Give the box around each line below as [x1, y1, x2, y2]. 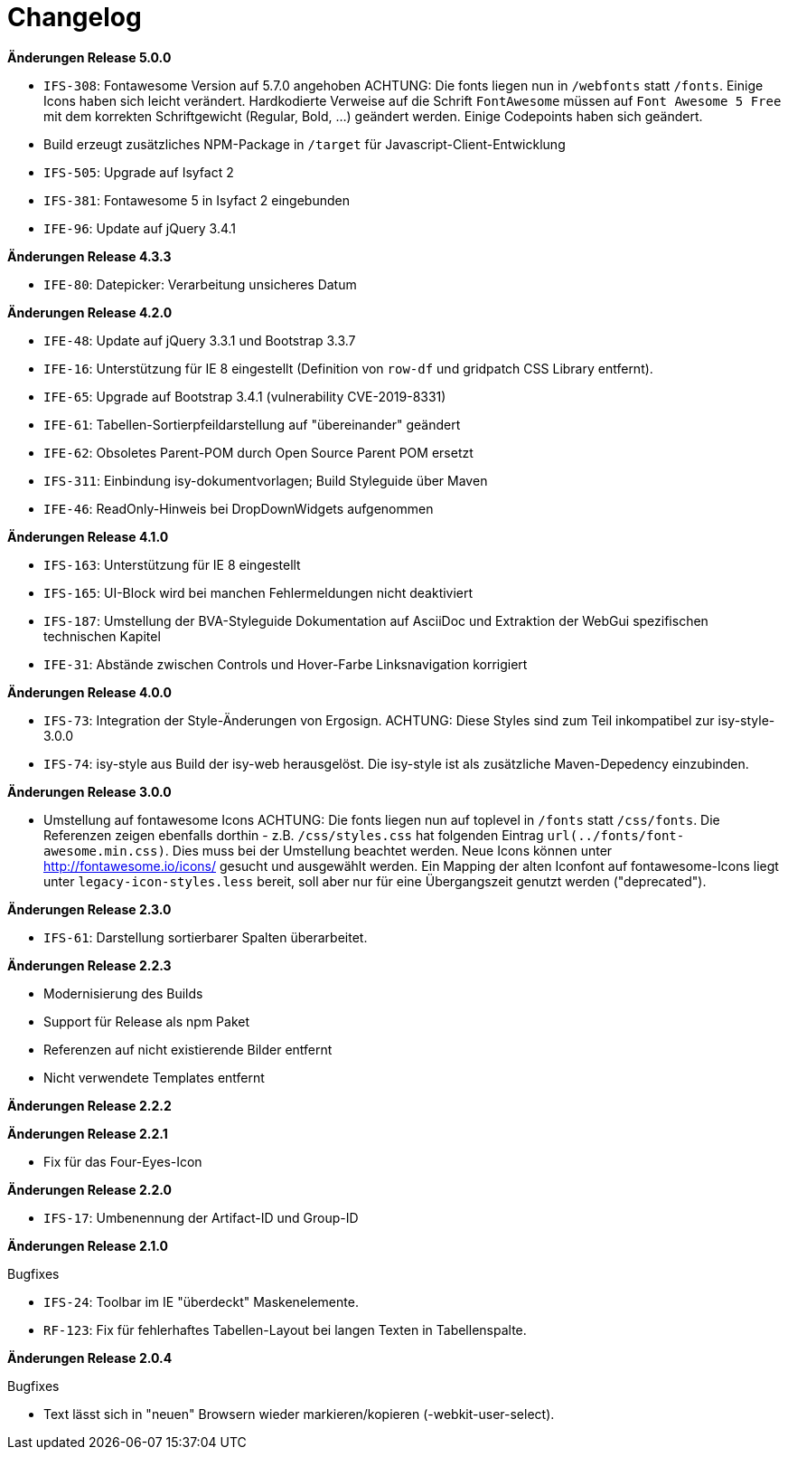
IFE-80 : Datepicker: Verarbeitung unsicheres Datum [43, 276, 357, 292]
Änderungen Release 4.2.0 [7, 304, 173, 320]
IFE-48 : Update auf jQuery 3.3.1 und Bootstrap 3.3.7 [43, 332, 356, 348]
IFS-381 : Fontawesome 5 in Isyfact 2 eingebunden [43, 192, 350, 208]
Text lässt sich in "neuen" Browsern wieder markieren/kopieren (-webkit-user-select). [43, 1405, 555, 1422]
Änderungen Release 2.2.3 [7, 957, 172, 973]
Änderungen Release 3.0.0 [7, 783, 172, 799]
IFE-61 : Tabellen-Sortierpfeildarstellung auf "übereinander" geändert [43, 416, 461, 432]
